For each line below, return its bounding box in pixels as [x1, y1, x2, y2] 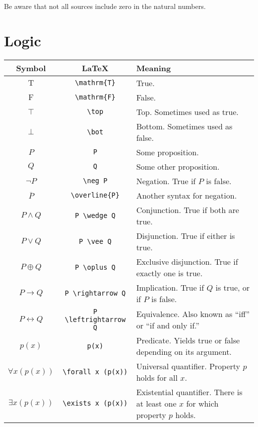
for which [186, 397, 219, 409]
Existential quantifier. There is [136, 386, 243, 398]
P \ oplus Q [74, 263, 116, 271]
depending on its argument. [136, 345, 232, 357]
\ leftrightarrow [64, 315, 126, 323]
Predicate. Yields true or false [136, 334, 240, 346]
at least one [136, 397, 177, 409]
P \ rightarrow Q [64, 289, 126, 297]
